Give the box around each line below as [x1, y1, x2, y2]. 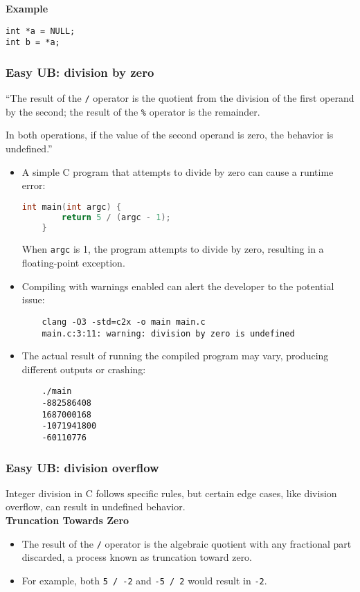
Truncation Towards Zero [6, 513, 129, 528]
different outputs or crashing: [21, 361, 146, 376]
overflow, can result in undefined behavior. [6, 499, 186, 514]
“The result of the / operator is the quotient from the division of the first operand [6, 91, 354, 105]
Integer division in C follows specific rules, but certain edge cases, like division [6, 485, 337, 500]
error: [21, 178, 46, 192]
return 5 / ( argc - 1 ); [62, 212, 171, 222]
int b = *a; [6, 37, 60, 48]
